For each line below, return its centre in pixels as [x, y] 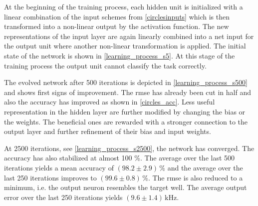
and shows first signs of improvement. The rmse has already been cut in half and [128, 92]
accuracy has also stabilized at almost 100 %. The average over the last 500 [120, 158]
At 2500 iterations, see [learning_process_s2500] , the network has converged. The [129, 148]
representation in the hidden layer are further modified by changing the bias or [125, 111]
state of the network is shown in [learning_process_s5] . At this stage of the [120, 55]
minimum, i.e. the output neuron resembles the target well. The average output [126, 187]
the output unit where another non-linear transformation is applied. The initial [125, 46]
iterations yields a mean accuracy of [59, 167]
